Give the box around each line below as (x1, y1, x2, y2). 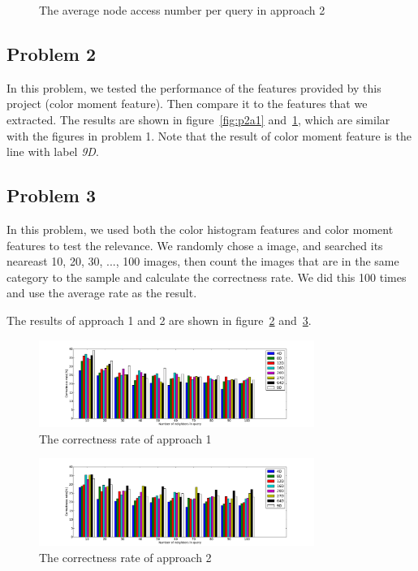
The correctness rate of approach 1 (39, 430, 212, 447)
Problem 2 (6, 41, 96, 66)
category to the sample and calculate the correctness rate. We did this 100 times (6, 268, 407, 285)
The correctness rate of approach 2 (39, 548, 212, 565)
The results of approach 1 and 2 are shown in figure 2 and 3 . (6, 311, 312, 328)
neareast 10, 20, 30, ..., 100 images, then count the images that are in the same (6, 253, 399, 270)
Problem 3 (6, 183, 96, 208)
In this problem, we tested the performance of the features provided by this (6, 79, 381, 96)
